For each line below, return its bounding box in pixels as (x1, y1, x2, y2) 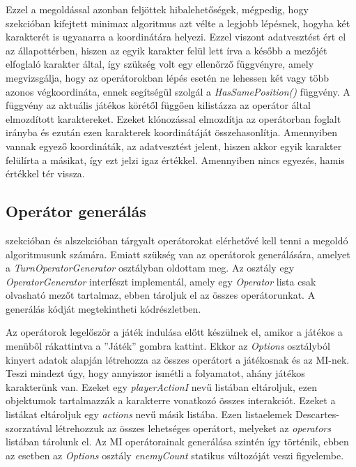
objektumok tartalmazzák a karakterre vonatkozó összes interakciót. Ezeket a (6, 393, 336, 408)
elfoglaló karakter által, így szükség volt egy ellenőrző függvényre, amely (6, 57, 314, 71)
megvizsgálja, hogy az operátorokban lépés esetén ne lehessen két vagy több (6, 70, 329, 84)
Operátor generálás (6, 200, 146, 222)
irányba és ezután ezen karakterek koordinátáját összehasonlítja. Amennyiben (6, 125, 338, 140)
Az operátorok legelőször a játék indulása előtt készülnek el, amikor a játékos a (6, 325, 343, 339)
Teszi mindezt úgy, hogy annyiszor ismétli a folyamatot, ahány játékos (6, 366, 305, 380)
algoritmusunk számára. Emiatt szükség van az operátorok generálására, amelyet (6, 246, 350, 261)
